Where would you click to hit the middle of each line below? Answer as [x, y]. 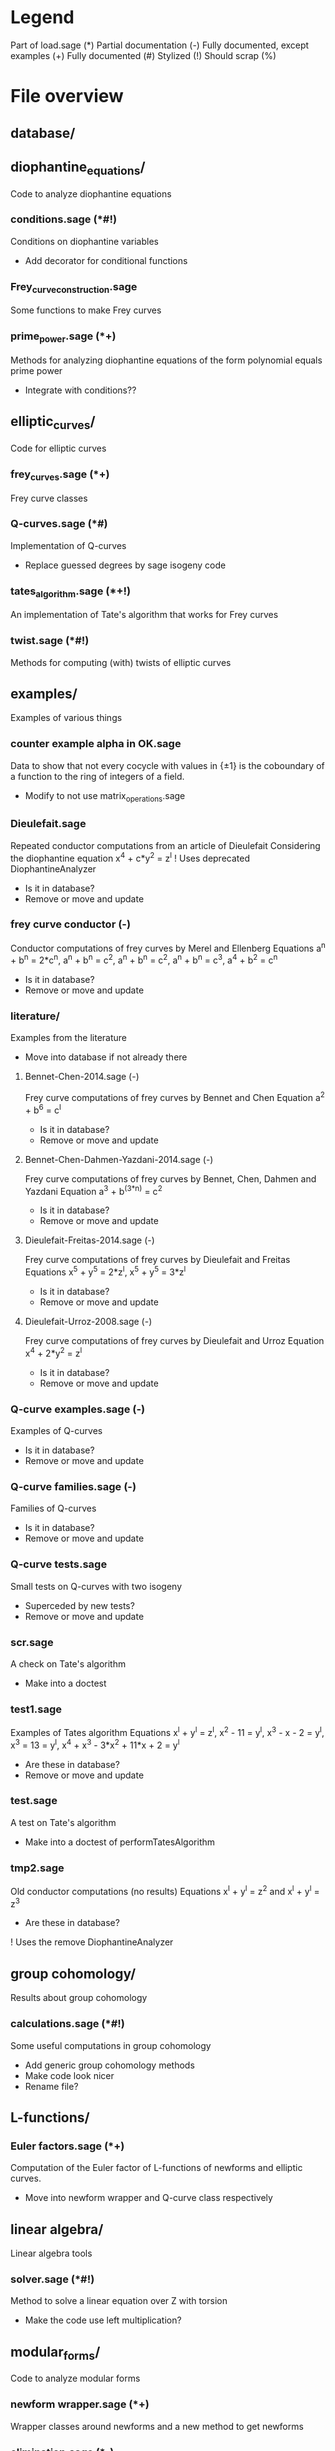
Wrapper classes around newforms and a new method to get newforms [157, 2426]
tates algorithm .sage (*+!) [71, 592]
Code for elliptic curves [58, 448]
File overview [67, 96]
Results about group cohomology [79, 1998]
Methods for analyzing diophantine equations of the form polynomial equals [166, 360]
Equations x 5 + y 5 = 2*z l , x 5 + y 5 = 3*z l [105, 1271]
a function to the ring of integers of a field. [97, 776]
